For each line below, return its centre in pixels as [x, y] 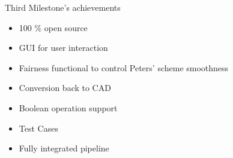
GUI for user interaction [63, 48]
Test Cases [38, 128]
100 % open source [53, 27]
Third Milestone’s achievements [63, 7]
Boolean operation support [68, 107]
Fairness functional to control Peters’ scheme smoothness [124, 67]
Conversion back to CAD [65, 88]
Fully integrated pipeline [64, 148]
